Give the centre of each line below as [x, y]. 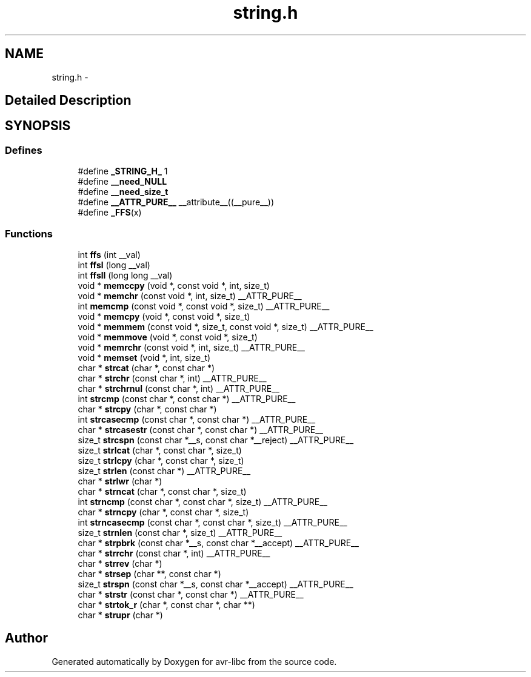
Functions [29, 233]
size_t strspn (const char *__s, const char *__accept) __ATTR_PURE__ [215, 584]
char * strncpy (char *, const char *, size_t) [163, 512]
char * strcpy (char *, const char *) [147, 409]
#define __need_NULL [122, 182]
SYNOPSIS [38, 126]
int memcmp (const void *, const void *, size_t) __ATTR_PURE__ [204, 306]
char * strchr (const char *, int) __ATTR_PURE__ [172, 378]
